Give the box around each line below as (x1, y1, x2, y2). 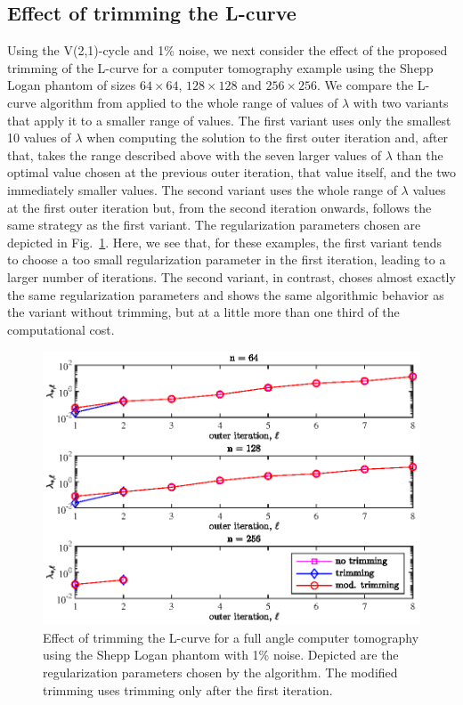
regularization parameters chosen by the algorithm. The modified (43, 662, 398, 681)
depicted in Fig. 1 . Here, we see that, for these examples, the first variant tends (7, 232, 442, 251)
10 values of (7, 128, 71, 147)
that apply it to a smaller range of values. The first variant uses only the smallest (7, 110, 451, 129)
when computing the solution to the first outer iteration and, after (86, 128, 449, 147)
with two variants (353, 93, 449, 111)
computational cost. (7, 320, 115, 338)
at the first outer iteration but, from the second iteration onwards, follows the (7, 198, 432, 216)
